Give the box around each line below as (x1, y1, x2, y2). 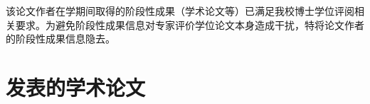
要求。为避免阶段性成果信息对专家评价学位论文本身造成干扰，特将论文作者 (15, 17, 364, 32)
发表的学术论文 (6, 72, 146, 101)
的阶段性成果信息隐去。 (6, 31, 115, 46)
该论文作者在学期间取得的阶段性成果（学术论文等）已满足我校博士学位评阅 (6, 4, 354, 18)
